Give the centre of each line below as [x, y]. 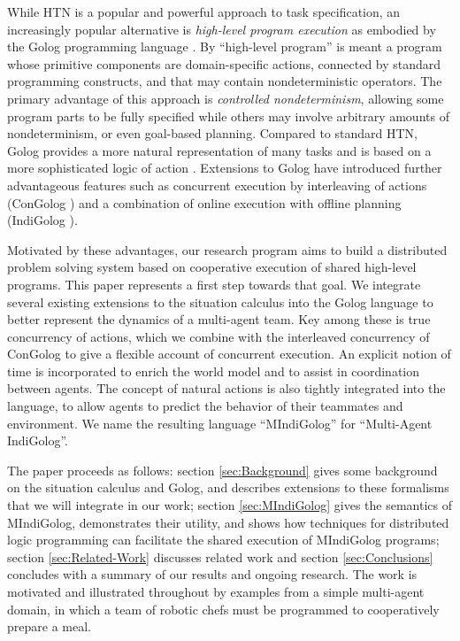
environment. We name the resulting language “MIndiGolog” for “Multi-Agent [220, 423]
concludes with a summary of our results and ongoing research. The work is [212, 574]
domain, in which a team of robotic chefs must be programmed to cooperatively [223, 609]
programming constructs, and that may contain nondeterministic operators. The [225, 81]
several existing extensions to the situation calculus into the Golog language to [220, 301]
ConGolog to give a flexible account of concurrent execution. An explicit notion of [229, 354]
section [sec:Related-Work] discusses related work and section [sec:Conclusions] [220, 556]
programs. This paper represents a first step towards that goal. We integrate [214, 284]
